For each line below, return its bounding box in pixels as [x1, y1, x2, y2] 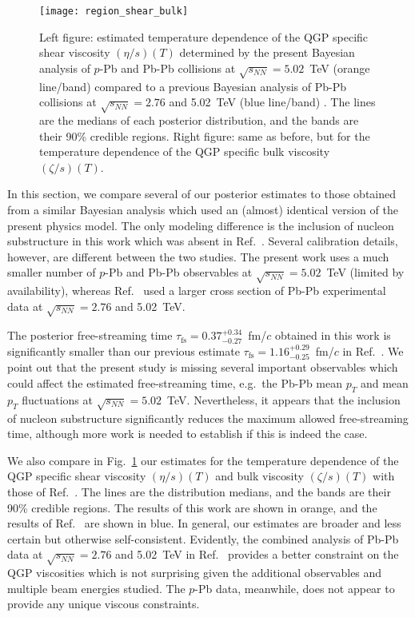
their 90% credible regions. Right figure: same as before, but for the [39, 127, 370, 144]
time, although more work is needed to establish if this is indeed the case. [7, 425, 368, 442]
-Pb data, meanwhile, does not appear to [194, 579, 395, 596]
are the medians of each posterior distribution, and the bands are [39, 111, 359, 128]
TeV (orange [309, 59, 370, 76]
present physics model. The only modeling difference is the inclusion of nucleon [7, 217, 394, 233]
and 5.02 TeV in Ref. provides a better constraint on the [115, 546, 399, 563]
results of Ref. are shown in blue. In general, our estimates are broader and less [7, 515, 401, 531]
